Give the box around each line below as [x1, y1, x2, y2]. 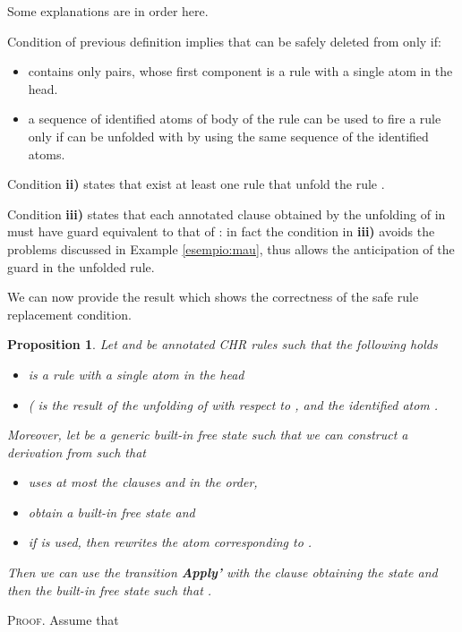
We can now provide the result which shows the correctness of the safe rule [7, 287, 419, 306]
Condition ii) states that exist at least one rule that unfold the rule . [7, 175, 385, 193]
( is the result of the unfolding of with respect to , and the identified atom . [28, 395, 439, 414]
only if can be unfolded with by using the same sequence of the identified [28, 126, 429, 145]
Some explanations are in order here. [7, 2, 209, 20]
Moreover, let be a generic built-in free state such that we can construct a [7, 425, 408, 444]
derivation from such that [7, 442, 146, 461]
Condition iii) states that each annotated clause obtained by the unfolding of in [7, 204, 446, 223]
